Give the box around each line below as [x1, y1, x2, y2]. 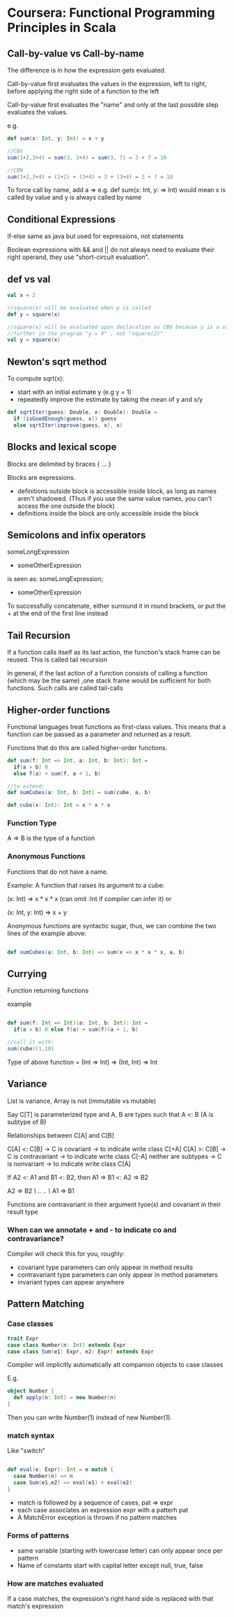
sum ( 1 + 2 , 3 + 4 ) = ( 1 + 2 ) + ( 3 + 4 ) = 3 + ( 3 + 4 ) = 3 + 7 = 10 [7, 173, 173, 180]
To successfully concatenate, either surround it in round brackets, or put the [7, 602, 226, 610]
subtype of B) [7, 1118, 47, 1126]
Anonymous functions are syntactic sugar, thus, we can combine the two [7, 921, 217, 930]
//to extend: [7, 782, 45, 790]
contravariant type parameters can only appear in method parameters [17, 1271, 218, 1279]
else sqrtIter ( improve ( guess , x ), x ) [13, 421, 123, 429]
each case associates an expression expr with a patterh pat [17, 1505, 189, 1514]
